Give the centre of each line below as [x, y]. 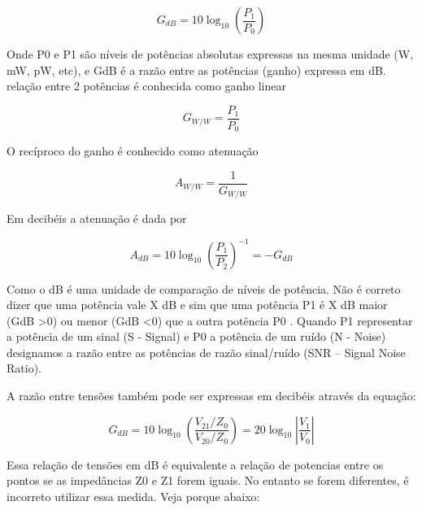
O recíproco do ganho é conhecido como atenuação [133, 151]
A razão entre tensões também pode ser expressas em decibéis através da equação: [211, 396]
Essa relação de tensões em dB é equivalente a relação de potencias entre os [195, 464]
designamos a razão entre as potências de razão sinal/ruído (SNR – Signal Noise [206, 352]
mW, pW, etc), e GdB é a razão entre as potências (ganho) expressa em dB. [196, 70]
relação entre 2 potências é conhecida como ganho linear [146, 86]
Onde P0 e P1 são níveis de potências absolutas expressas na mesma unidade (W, [210, 54]
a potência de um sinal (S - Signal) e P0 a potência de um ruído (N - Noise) [196, 336]
